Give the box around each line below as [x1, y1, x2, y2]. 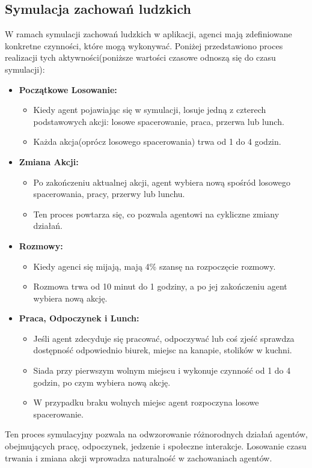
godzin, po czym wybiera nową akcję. [33, 375, 171, 388]
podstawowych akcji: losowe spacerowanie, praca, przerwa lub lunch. [33, 115, 284, 127]
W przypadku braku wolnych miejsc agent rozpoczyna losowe [33, 396, 259, 409]
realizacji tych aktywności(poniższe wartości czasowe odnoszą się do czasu [5, 51, 276, 64]
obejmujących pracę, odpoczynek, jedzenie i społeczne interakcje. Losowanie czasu [5, 440, 307, 452]
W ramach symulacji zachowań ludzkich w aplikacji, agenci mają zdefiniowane [5, 28, 292, 40]
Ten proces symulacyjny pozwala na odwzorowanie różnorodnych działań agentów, [5, 428, 308, 440]
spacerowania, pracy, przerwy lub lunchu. [33, 187, 185, 200]
